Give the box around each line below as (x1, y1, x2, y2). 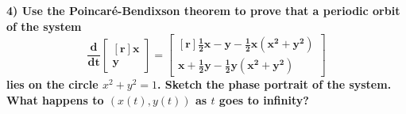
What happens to (6, 91, 104, 108)
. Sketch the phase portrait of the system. (157, 76, 392, 93)
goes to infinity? (218, 91, 309, 108)
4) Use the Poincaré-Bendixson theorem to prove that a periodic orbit (6, 2, 400, 18)
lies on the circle (6, 76, 99, 93)
